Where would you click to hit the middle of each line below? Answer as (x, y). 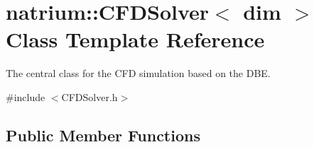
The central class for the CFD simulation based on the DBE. (138, 73)
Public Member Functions (103, 135)
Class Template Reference (135, 39)
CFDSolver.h (90, 96)
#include (26, 96)
